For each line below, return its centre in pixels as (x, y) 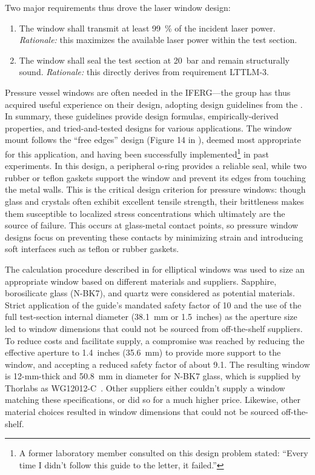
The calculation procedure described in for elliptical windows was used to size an (155, 269)
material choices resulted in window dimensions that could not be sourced (142, 412)
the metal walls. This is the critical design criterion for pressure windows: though (155, 189)
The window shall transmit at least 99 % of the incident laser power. (147, 28)
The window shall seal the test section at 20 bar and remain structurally (154, 60)
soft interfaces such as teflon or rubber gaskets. (92, 249)
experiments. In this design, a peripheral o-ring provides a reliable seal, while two (156, 166)
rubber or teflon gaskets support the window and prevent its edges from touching (155, 177)
